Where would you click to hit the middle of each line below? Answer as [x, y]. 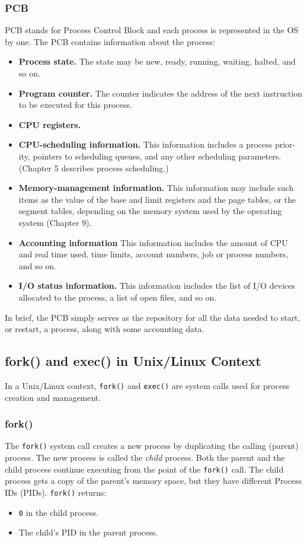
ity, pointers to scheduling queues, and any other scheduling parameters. [150, 156]
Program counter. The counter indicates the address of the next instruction [161, 93]
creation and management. [53, 397]
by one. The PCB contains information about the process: [110, 41]
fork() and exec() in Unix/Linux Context [133, 361]
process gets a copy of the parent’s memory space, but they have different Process [153, 481]
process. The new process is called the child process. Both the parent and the [145, 457]
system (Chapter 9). [55, 222]
